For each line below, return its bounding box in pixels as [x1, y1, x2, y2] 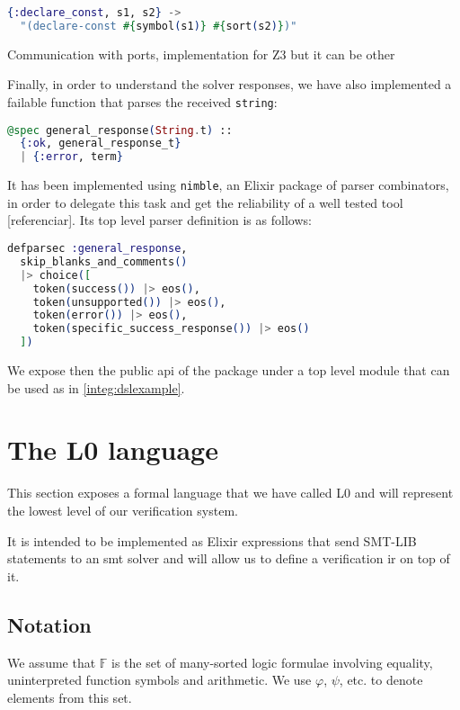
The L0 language [7, 431, 218, 468]
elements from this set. [7, 688, 132, 706]
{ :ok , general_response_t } [20, 137, 181, 150]
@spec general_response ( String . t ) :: [7, 123, 233, 137]
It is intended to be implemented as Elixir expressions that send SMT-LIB [7, 531, 417, 550]
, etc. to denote [339, 670, 423, 689]
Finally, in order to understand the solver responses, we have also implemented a [7, 75, 452, 94]
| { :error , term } [20, 150, 123, 164]
